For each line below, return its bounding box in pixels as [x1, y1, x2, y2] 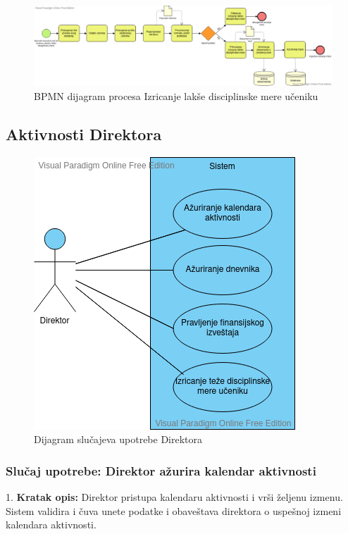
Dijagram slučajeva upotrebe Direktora [34, 432, 203, 447]
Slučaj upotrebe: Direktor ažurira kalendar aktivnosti [6, 461, 316, 479]
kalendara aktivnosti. [6, 517, 97, 532]
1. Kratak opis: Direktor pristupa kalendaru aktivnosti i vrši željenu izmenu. [6, 490, 343, 504]
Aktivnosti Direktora [6, 123, 162, 144]
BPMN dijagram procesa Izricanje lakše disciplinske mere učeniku [34, 88, 318, 103]
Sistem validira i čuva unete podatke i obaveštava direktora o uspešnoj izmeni [6, 503, 342, 518]
